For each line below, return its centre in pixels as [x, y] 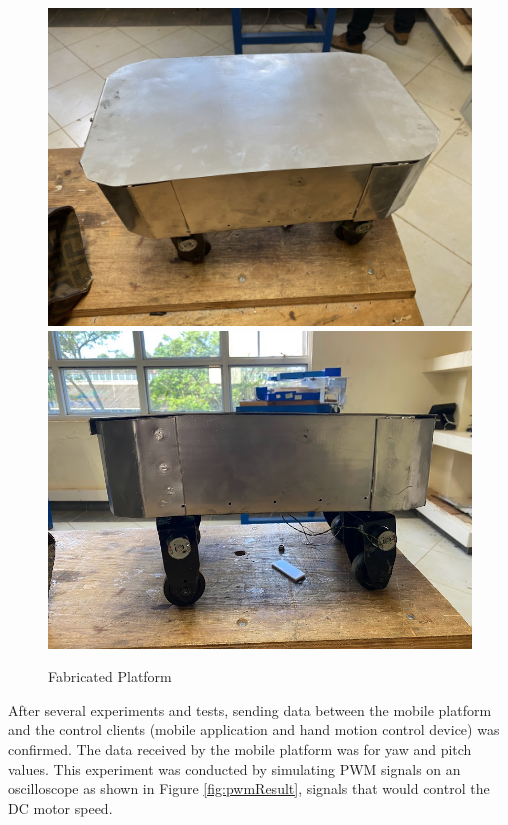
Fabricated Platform [110, 676]
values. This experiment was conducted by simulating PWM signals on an [234, 768]
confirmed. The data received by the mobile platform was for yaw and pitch [240, 748]
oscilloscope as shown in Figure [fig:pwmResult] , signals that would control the [249, 788]
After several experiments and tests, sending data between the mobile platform [250, 709]
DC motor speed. [60, 807]
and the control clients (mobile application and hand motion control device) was [254, 729]
